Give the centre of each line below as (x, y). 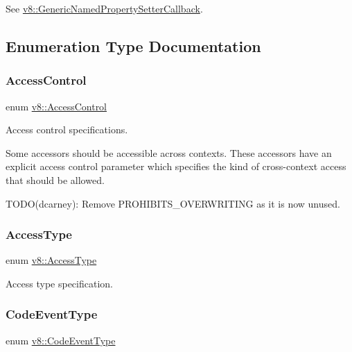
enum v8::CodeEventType (61, 340)
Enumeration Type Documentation (133, 45)
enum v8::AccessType (51, 260)
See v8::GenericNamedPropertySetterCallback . (104, 8)
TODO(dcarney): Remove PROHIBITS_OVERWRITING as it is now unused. (173, 203)
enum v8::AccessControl (56, 106)
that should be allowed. (55, 179)
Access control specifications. (67, 129)
